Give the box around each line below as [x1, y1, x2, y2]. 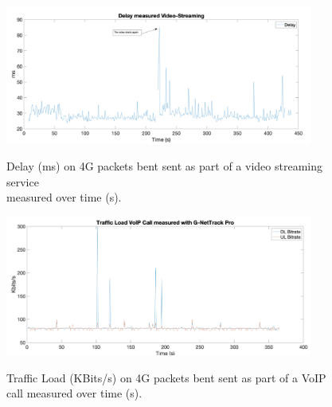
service [6, 173, 39, 190]
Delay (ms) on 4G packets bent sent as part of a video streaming [6, 158, 322, 174]
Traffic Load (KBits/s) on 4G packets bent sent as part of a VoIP [6, 369, 326, 385]
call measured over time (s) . [6, 385, 143, 401]
